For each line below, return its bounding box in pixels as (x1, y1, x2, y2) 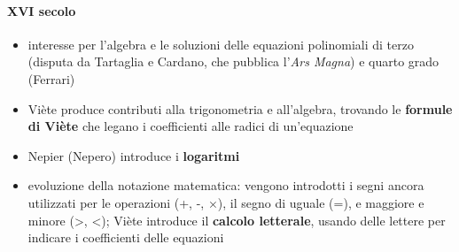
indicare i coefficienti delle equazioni (27, 228, 224, 247)
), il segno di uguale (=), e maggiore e (217, 193, 424, 211)
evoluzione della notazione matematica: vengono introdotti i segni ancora (27, 176, 424, 195)
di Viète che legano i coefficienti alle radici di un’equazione (27, 117, 354, 135)
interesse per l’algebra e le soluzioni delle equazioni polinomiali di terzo (27, 34, 414, 53)
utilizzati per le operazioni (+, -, (27, 193, 205, 211)
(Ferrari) (27, 69, 75, 88)
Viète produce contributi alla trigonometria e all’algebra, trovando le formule (27, 99, 453, 118)
